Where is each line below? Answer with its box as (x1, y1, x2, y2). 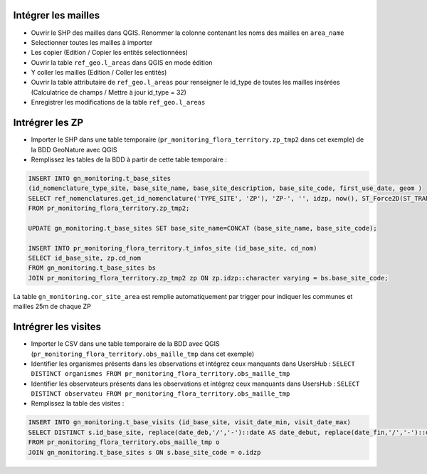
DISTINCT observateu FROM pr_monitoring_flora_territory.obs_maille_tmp (31, 390, 290, 398)
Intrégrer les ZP (13, 117, 84, 129)
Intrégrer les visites (13, 321, 101, 333)
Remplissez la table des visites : (31, 399, 125, 408)
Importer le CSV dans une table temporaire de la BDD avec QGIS (31, 339, 220, 348)
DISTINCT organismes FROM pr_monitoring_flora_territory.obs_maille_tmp (31, 370, 290, 378)
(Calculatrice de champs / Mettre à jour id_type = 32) (31, 88, 186, 96)
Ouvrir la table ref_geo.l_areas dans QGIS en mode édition (31, 58, 213, 67)
